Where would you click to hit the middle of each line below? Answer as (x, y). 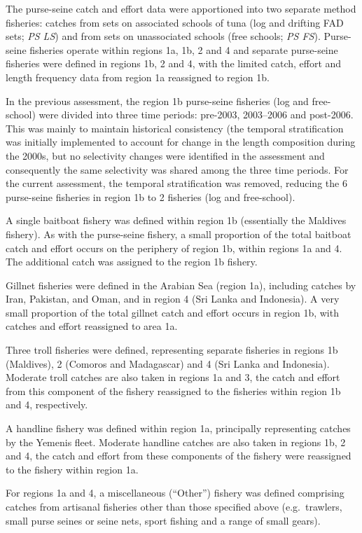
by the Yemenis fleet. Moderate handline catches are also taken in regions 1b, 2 (176, 442)
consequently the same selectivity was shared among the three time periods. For (177, 169)
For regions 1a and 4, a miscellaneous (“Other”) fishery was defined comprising (175, 493)
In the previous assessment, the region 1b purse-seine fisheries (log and (157, 101)
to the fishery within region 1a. (72, 469)
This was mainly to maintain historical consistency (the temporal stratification (175, 128)
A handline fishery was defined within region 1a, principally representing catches (178, 428)
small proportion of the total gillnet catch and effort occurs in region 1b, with (172, 312)
